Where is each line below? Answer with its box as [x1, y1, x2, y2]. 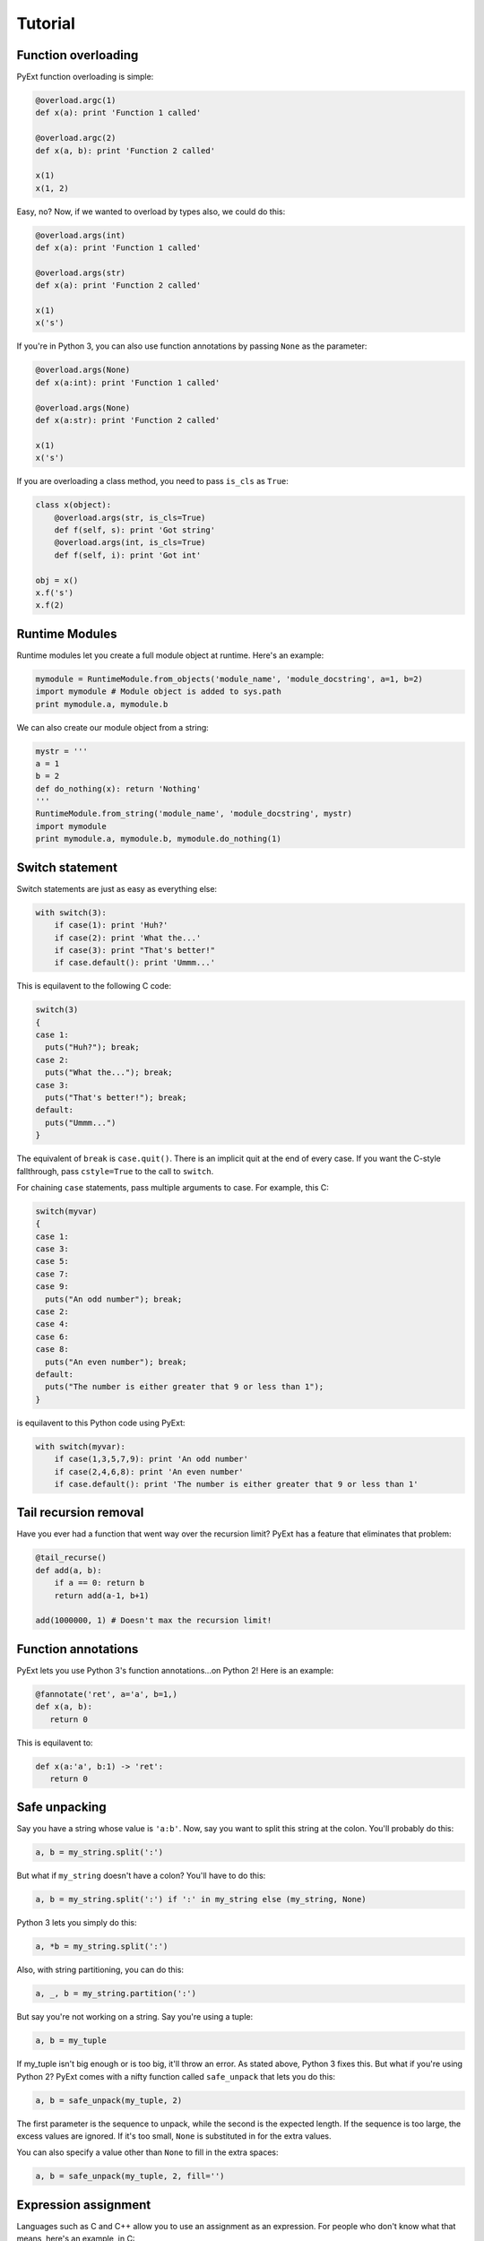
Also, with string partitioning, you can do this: [16, 1964, 184, 1976]
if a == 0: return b [54, 1578, 145, 1588]
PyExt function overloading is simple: [16, 72, 154, 82]
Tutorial [16, 13, 76, 33]
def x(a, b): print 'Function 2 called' [35, 145, 215, 156]
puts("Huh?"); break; [45, 1043, 141, 1052]
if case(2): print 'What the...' [54, 932, 202, 943]
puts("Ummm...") [45, 1117, 117, 1128]
